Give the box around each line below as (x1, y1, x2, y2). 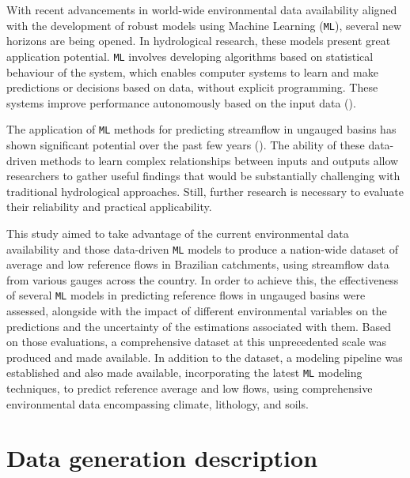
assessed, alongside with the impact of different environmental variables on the (6, 303, 387, 318)
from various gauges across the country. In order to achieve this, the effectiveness (6, 271, 399, 288)
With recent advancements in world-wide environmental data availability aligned (6, 2, 397, 17)
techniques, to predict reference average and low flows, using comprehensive (6, 380, 373, 397)
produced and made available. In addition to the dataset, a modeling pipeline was (6, 348, 403, 365)
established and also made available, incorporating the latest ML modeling (6, 364, 363, 381)
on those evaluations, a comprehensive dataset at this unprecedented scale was (6, 333, 387, 350)
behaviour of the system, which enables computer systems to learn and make (6, 63, 378, 80)
